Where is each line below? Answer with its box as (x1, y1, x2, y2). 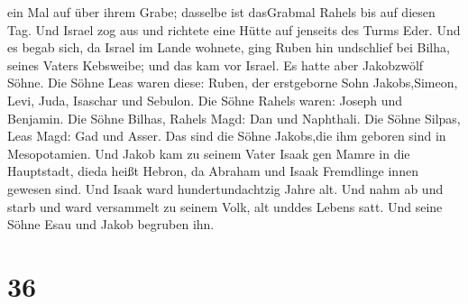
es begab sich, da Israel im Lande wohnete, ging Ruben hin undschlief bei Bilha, (7, 38, 450, 57)
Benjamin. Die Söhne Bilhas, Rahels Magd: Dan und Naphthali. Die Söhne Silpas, (7, 108, 461, 127)
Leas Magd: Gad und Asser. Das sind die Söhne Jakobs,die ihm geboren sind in (7, 126, 446, 145)
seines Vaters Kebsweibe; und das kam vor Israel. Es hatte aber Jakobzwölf (7, 55, 424, 74)
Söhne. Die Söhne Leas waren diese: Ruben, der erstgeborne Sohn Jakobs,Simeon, (7, 73, 458, 92)
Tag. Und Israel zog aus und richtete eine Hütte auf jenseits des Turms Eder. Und (7, 20, 461, 39)
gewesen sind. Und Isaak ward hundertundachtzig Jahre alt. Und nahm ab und (7, 179, 444, 198)
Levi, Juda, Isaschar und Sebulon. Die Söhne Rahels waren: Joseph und (7, 90, 403, 109)
